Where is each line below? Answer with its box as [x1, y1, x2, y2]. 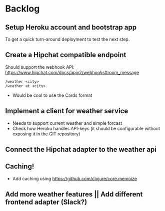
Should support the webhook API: [5, 64, 75, 70]
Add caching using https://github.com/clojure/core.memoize [12, 175, 137, 181]
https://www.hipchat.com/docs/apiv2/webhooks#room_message [5, 69, 139, 75]
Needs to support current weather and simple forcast [12, 120, 122, 126]
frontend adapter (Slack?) [5, 198, 87, 206]
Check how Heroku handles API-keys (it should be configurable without [12, 125, 160, 131]
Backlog [5, 3, 40, 15]
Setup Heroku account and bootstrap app [5, 23, 136, 32]
